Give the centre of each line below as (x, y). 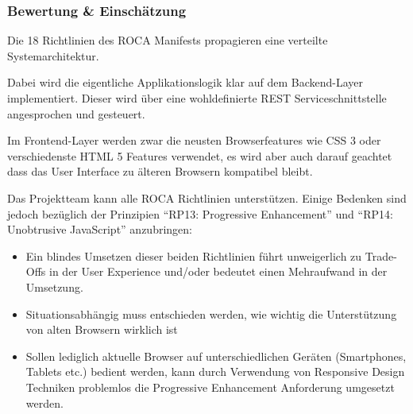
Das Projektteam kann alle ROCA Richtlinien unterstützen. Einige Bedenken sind (207, 197)
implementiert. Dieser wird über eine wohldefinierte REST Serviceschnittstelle (197, 98)
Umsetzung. (54, 286)
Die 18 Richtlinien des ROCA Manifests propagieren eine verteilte (168, 40)
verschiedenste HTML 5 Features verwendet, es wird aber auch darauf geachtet (200, 155)
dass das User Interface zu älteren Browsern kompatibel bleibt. (160, 171)
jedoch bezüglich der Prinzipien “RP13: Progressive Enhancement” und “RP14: (200, 213)
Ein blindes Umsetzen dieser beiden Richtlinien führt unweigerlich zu (194, 255)
